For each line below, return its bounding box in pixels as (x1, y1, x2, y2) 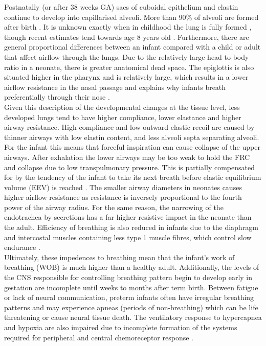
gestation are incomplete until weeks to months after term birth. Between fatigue (4, 282, 258, 292)
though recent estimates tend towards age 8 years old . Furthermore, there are (4, 31, 249, 42)
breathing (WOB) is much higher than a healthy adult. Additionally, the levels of (4, 262, 259, 272)
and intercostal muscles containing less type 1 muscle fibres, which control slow (4, 232, 252, 242)
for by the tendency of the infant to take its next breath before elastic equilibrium (4, 172, 261, 182)
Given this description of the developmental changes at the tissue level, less (4, 101, 240, 112)
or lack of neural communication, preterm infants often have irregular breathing (4, 292, 254, 303)
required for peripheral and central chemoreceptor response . (4, 332, 193, 342)
